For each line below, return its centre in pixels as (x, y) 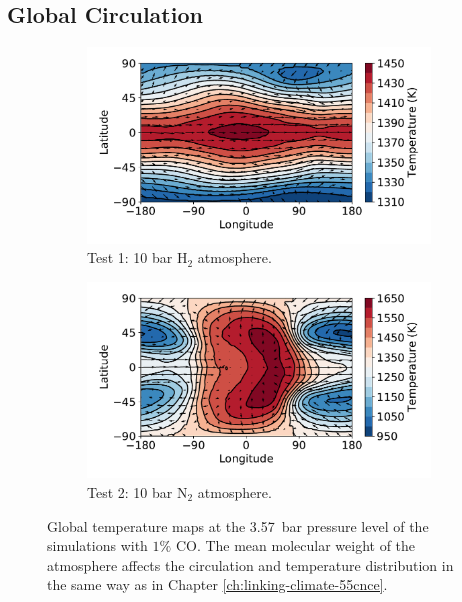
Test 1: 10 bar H (137, 257)
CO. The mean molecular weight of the (295, 545)
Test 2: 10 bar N (137, 492)
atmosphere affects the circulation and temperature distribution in (250, 564)
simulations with (97, 545)
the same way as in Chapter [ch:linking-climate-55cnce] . (217, 584)
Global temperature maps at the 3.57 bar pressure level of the (238, 525)
